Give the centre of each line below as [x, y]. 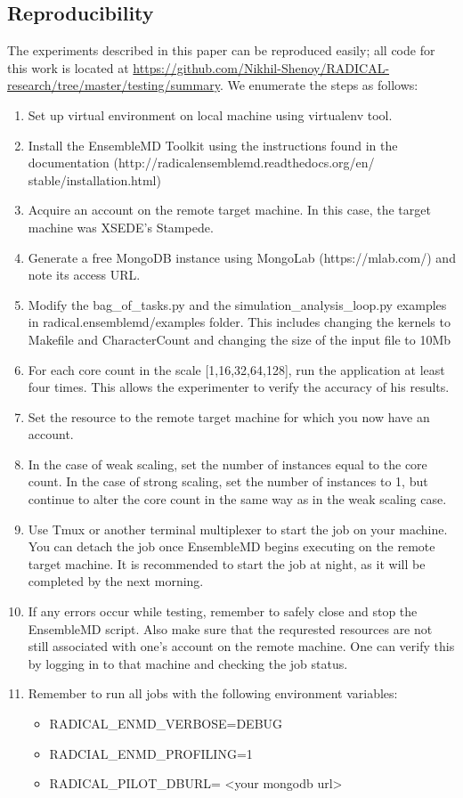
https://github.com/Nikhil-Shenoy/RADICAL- [261, 67]
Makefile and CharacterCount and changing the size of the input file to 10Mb [240, 339]
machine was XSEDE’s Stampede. [121, 227]
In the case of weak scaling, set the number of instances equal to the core [227, 464]
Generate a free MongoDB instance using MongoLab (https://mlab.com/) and [242, 257]
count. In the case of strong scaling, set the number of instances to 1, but [228, 481]
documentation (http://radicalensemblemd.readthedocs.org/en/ [201, 163]
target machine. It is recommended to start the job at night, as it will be [227, 563]
